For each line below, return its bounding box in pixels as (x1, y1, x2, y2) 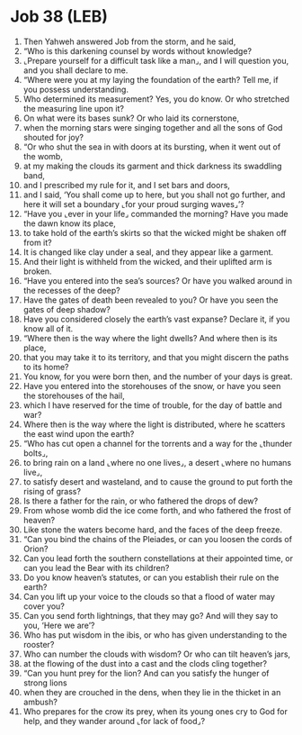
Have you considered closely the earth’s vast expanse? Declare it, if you (22, 313, 290, 324)
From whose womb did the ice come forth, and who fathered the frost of (22, 504, 291, 515)
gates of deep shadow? (22, 304, 111, 314)
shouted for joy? (22, 132, 84, 142)
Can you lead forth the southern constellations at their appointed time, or (22, 552, 294, 564)
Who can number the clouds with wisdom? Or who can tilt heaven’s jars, (22, 649, 291, 659)
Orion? (22, 543, 49, 554)
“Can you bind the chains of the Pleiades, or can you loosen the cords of (22, 533, 293, 544)
